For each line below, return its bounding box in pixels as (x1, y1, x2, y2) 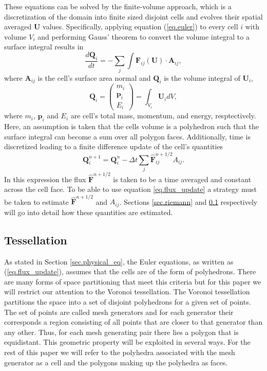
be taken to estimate (4, 196, 69, 207)
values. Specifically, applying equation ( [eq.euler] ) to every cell (43, 21, 238, 32)
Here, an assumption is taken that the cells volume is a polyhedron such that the (4, 121, 259, 131)
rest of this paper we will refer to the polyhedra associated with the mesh (4, 347, 235, 358)
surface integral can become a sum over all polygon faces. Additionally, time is (4, 131, 251, 142)
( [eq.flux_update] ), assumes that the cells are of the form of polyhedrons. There (4, 266, 256, 277)
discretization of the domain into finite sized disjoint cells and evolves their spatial (4, 11, 263, 22)
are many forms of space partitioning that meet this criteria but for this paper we (4, 276, 261, 287)
